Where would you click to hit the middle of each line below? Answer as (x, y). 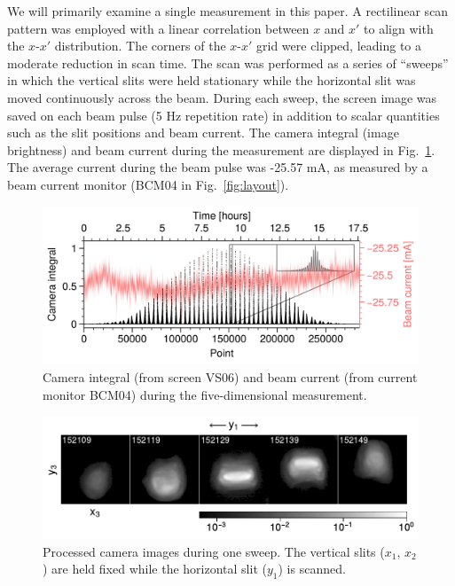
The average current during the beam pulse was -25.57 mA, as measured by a (218, 167)
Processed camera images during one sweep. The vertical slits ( (214, 551)
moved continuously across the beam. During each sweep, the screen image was (222, 97)
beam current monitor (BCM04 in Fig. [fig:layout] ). (148, 184)
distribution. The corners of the (140, 46)
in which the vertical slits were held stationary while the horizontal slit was (212, 80)
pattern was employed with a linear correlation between (158, 28)
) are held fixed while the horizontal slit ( (155, 569)
